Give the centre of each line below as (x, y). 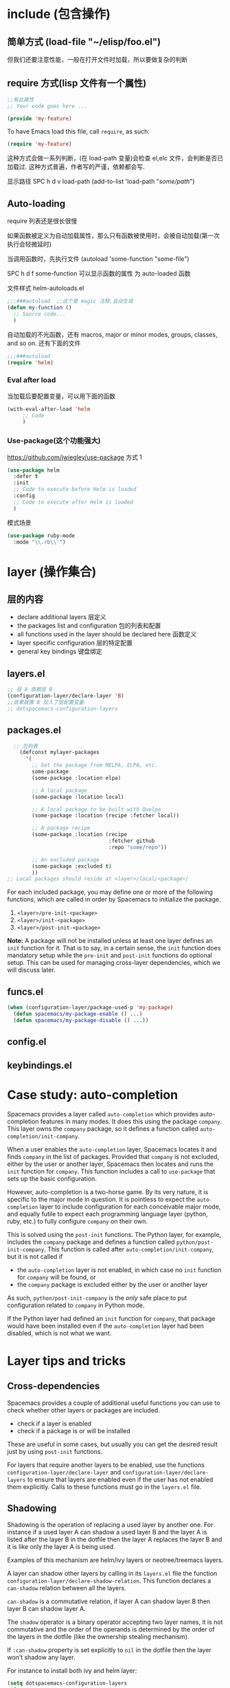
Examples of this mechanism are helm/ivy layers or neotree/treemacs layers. (115, 1560)
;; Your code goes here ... (47, 106)
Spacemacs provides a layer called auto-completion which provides (103, 1114)
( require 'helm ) (30, 362)
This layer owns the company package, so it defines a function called (103, 1128)
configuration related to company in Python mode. (76, 1305)
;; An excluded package (66, 859)
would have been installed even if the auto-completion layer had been (106, 1326)
